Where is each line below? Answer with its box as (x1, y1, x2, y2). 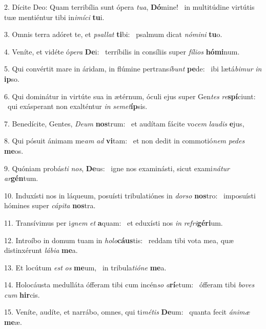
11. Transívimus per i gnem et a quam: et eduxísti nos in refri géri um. (4, 217, 223, 228)
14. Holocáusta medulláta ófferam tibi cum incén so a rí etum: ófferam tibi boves (4, 279, 255, 290)
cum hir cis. (4, 289, 40, 300)
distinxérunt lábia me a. (4, 245, 78, 255)
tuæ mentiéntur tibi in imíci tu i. (4, 11, 105, 22)
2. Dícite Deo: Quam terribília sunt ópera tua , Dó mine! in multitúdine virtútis (4, 2, 255, 12)
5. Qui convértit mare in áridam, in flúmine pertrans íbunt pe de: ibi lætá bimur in (4, 63, 262, 74)
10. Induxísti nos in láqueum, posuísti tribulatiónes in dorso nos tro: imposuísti (4, 190, 256, 200)
